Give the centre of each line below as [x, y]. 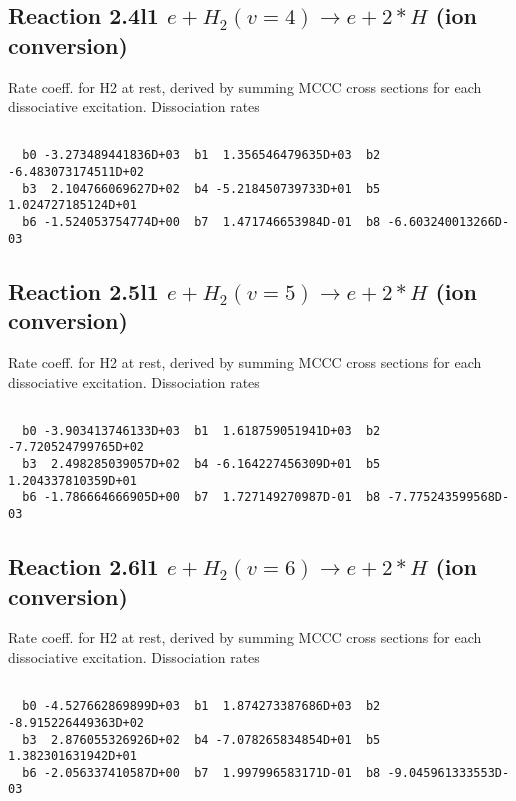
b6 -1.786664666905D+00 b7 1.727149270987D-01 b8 [201, 497]
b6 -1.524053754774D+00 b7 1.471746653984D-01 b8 [201, 222]
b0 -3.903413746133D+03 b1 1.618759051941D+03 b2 [201, 430]
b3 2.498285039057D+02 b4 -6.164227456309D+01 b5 [201, 464]
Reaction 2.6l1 [83, 566]
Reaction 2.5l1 [83, 290]
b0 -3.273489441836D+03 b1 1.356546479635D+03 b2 [201, 155]
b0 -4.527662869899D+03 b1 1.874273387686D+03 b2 [201, 706]
